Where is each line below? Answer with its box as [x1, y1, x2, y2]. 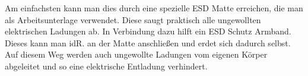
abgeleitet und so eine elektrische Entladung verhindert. [5, 59, 208, 72]
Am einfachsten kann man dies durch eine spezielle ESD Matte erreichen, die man [5, 2, 303, 14]
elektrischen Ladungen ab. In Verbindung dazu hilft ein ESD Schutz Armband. [5, 25, 291, 37]
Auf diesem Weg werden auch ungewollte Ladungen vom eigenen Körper [5, 48, 268, 61]
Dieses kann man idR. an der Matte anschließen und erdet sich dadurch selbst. [5, 36, 291, 49]
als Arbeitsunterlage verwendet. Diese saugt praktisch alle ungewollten [5, 13, 261, 26]
